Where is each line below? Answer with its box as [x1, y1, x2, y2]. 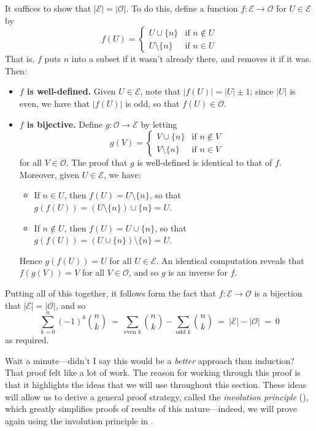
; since [250, 85, 274, 98]
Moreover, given [19, 168, 80, 181]
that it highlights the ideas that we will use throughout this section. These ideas [5, 378, 307, 390]
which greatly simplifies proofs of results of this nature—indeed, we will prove [5, 402, 297, 415]
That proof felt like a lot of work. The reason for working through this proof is [5, 366, 301, 379]
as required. [5, 333, 49, 346]
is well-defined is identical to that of [137, 156, 272, 169]
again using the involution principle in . [5, 414, 153, 427]
